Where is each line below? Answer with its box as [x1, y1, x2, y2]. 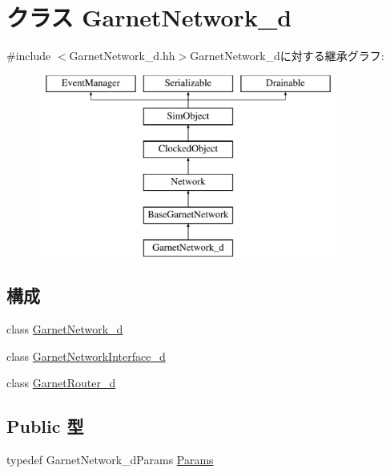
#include [6, 47, 51, 64]
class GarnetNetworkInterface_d [6, 347, 166, 364]
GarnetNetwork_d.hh [69, 47, 175, 64]
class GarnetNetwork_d [6, 321, 123, 338]
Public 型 [6, 414, 84, 439]
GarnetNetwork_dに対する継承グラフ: [190, 47, 384, 64]
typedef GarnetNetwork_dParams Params [6, 451, 214, 468]
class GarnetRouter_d [6, 374, 116, 391]
